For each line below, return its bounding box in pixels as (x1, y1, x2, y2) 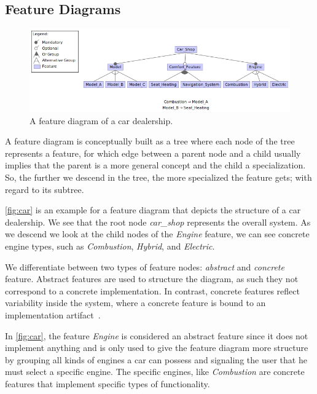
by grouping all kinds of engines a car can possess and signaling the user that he (5, 353, 307, 366)
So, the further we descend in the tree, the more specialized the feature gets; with (5, 171, 312, 184)
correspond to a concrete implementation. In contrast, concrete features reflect (5, 284, 300, 297)
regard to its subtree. (5, 183, 84, 195)
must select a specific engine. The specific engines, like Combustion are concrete (5, 365, 305, 378)
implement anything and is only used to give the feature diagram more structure (5, 341, 308, 354)
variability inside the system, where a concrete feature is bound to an (5, 296, 266, 309)
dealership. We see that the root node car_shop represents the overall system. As (5, 215, 311, 228)
